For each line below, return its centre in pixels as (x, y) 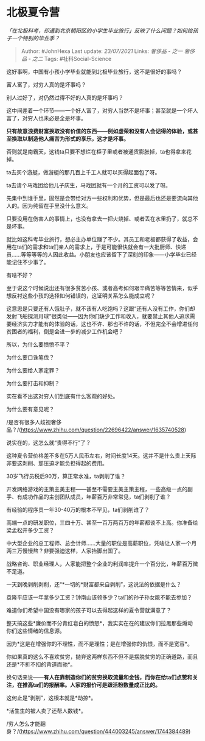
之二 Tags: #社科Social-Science (72, 58)
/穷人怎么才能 (23, 723)
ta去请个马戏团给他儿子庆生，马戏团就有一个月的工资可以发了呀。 (89, 185)
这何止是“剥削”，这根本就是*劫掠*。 (51, 698)
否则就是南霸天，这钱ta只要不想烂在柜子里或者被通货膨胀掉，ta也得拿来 (96, 151)
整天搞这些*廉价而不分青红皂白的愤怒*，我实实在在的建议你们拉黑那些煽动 (100, 623)
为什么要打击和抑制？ (33, 383)
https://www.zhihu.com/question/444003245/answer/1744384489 (105, 731)
